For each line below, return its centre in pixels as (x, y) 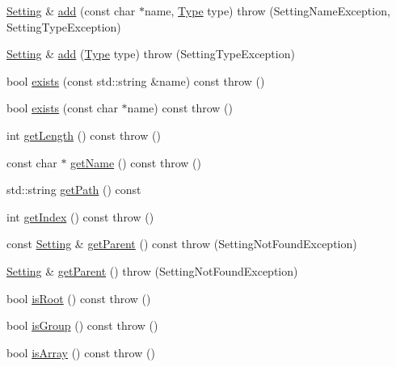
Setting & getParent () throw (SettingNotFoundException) (152, 270)
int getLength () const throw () (84, 135)
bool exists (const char (62, 108)
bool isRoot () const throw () (79, 298)
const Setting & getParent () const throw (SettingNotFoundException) (182, 244)
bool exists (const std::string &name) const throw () (136, 80)
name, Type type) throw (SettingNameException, (267, 11)
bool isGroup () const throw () (82, 325)
